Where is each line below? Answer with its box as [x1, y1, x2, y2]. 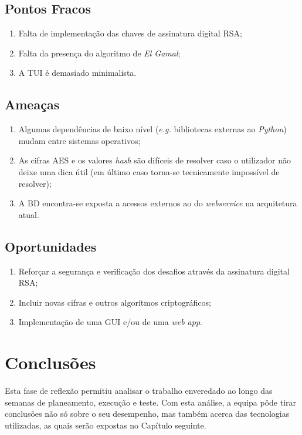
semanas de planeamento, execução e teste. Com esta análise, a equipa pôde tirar [5, 396, 296, 408]
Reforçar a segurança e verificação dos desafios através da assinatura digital [18, 265, 290, 277]
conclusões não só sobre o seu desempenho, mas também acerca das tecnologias [5, 407, 290, 420]
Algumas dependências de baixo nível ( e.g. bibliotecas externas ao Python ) [18, 123, 287, 135]
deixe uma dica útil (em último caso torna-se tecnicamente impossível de [18, 165, 280, 178]
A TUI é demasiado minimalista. [18, 66, 137, 79]
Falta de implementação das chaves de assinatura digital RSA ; [18, 27, 242, 39]
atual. [18, 208, 39, 220]
